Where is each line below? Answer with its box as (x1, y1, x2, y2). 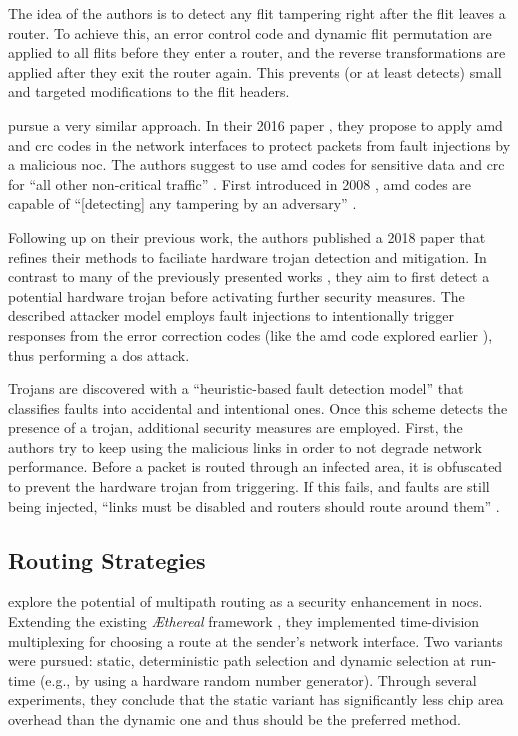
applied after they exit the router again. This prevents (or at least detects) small (8, 61, 502, 82)
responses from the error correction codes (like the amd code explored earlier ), (8, 324, 493, 345)
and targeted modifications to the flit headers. (8, 81, 290, 102)
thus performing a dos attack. (8, 344, 190, 365)
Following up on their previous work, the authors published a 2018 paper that (8, 226, 486, 247)
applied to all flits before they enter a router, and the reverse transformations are (8, 42, 506, 63)
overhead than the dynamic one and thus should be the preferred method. (8, 709, 462, 730)
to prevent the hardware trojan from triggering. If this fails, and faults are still (8, 476, 490, 497)
